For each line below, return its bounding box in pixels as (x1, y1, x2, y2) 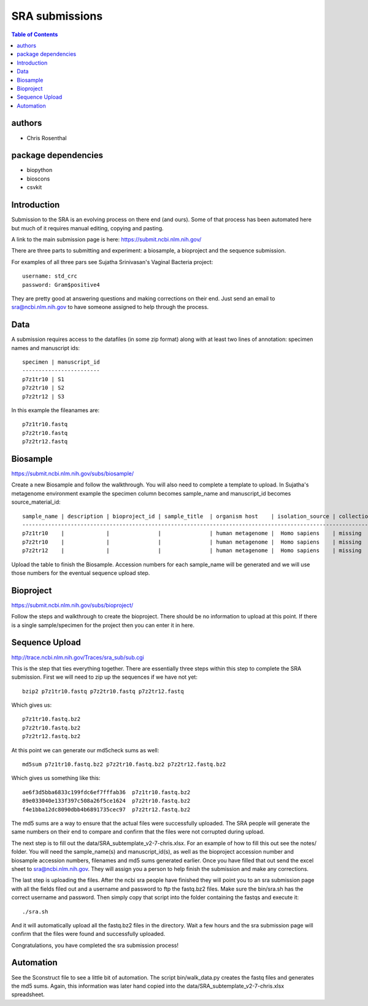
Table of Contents (11, 31, 58, 38)
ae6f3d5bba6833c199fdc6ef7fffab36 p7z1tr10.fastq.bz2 (22, 789, 191, 795)
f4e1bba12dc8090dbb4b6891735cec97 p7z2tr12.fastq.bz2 (22, 806, 191, 813)
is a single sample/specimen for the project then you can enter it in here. (11, 621, 194, 629)
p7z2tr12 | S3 (22, 393, 64, 400)
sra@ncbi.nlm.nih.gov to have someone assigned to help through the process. (11, 303, 209, 311)
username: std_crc (22, 273, 78, 279)
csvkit (26, 184, 42, 191)
